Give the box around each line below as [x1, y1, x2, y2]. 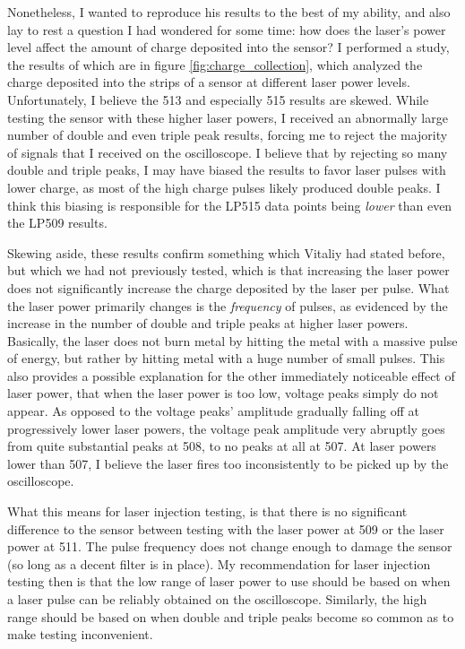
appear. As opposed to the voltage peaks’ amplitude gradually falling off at [7, 402, 420, 420]
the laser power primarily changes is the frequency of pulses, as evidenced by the [7, 296, 448, 315]
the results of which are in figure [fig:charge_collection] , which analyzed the [7, 55, 423, 74]
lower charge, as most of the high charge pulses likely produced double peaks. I [7, 177, 441, 196]
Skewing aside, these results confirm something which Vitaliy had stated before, [7, 243, 445, 262]
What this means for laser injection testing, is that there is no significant [7, 502, 408, 521]
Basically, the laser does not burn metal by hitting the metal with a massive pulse [7, 331, 458, 350]
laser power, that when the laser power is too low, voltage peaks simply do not [7, 384, 439, 402]
